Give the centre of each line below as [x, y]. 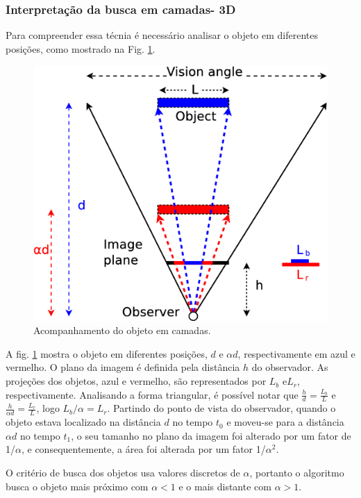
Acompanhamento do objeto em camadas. [122, 330]
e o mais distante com [225, 486]
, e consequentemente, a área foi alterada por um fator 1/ [143, 449]
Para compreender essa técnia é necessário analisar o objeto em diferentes [162, 35]
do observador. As [290, 367]
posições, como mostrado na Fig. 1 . [81, 48]
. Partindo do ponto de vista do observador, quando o [221, 408]
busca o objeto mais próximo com [77, 486]
